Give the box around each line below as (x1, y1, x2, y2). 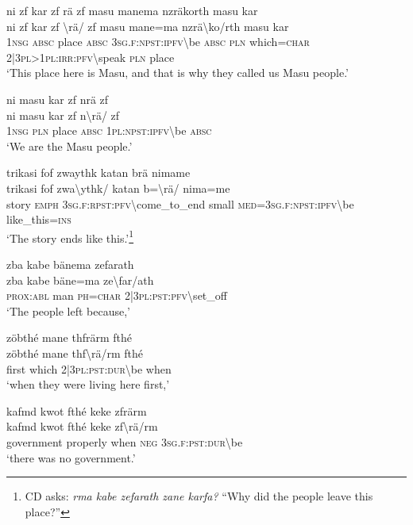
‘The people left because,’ (6, 302, 131, 319)
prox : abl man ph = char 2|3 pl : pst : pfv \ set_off (6, 287, 227, 304)
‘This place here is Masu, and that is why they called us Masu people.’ (6, 64, 349, 81)
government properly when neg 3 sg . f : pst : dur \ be (6, 433, 243, 450)
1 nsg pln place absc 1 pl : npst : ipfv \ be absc (6, 122, 212, 139)
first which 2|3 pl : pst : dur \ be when (6, 360, 172, 377)
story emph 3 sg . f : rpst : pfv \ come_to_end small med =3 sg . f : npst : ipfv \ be (6, 195, 354, 212)
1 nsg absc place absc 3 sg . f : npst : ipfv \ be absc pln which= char (6, 33, 310, 50)
